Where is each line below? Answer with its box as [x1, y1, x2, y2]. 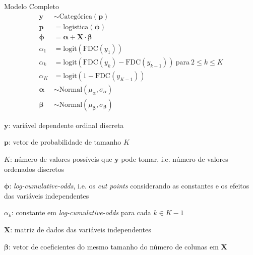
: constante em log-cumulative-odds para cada [11, 207, 151, 218]
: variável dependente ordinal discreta [8, 119, 124, 130]
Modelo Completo [4, 1, 59, 11]
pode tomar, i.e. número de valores [121, 154, 228, 164]
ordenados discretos [4, 163, 65, 174]
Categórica [59, 13, 92, 20]
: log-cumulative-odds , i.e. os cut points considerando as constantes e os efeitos [9, 180, 249, 191]
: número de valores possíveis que [10, 154, 112, 164]
